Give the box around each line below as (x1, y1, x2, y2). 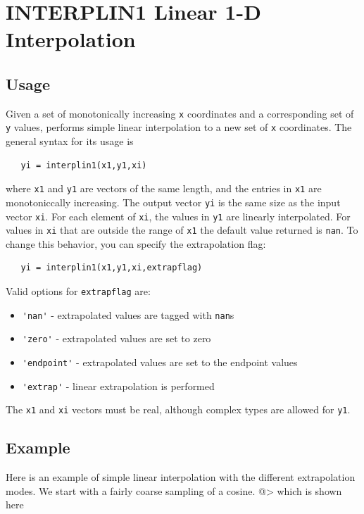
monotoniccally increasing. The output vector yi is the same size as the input (6, 194, 341, 209)
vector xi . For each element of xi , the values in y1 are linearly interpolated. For (6, 208, 351, 223)
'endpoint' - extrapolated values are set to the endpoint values (22, 355, 298, 370)
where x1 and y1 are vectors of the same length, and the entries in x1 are (6, 181, 322, 196)
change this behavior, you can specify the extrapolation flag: (6, 236, 266, 251)
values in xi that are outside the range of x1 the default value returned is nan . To (6, 222, 358, 237)
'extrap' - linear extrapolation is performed (22, 378, 215, 393)
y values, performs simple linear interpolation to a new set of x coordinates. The (6, 120, 352, 134)
